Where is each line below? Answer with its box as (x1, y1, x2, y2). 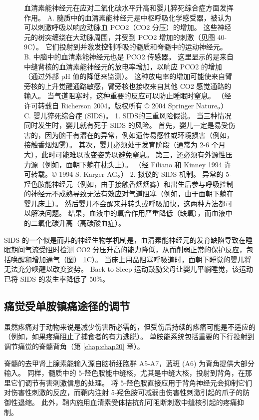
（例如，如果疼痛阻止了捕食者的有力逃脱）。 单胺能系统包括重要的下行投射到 (4, 331, 255, 342)
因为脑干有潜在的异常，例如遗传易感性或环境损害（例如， (44, 129, 234, 140)
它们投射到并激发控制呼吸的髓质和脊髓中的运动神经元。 (45, 41, 227, 52)
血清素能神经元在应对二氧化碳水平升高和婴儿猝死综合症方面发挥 (24, 2, 234, 12)
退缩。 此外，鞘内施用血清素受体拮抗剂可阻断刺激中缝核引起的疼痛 (17, 397, 237, 407)
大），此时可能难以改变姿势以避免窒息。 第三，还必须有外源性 (24, 149, 226, 159)
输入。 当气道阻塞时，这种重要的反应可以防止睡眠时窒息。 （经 (24, 90, 232, 101)
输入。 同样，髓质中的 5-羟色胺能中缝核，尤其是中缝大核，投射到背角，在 (4, 368, 245, 378)
